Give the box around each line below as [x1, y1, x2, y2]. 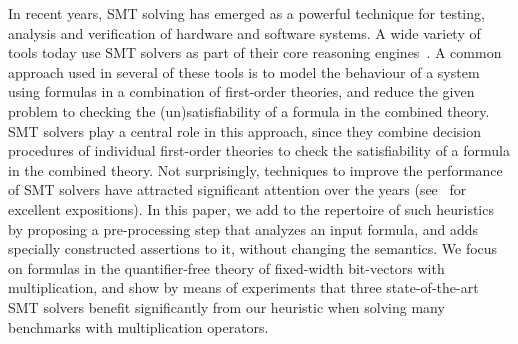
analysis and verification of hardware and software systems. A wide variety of [8, 22, 481, 43]
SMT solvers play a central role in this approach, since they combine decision [8, 120, 482, 141]
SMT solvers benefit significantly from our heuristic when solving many [8, 296, 445, 317]
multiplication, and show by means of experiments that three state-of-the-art [8, 277, 479, 298]
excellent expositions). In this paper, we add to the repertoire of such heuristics [8, 198, 494, 219]
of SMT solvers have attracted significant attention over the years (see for [8, 179, 467, 200]
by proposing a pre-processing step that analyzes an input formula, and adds [8, 218, 479, 239]
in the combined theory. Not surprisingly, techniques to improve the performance [8, 159, 503, 180]
